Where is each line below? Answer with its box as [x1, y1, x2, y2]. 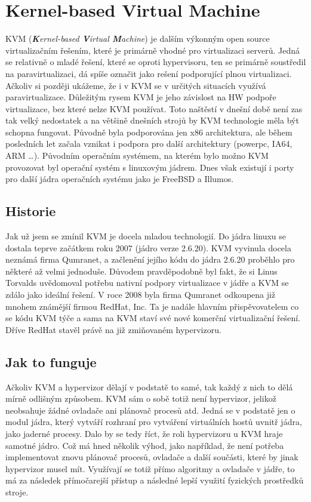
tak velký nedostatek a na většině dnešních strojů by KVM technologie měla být [5, 114, 299, 127]
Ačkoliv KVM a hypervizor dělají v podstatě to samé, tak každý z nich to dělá [5, 380, 293, 393]
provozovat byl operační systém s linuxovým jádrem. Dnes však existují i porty [5, 161, 294, 173]
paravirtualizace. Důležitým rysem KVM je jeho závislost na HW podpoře [5, 91, 276, 103]
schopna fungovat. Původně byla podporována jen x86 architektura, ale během [5, 125, 292, 138]
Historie [5, 202, 56, 220]
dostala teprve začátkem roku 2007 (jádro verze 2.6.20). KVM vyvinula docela [5, 241, 291, 254]
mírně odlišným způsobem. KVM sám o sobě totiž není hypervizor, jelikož [5, 392, 276, 405]
